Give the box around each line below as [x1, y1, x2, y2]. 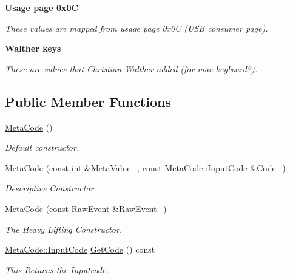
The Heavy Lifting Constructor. [5, 222, 123, 235]
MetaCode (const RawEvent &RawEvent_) [5, 202, 167, 214]
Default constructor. [5, 141, 79, 154]
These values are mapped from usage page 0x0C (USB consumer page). [5, 21, 268, 34]
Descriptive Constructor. [5, 182, 96, 194]
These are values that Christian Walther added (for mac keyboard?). [5, 62, 258, 75]
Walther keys [5, 42, 61, 55]
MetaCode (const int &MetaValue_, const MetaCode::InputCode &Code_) [5, 161, 286, 174]
